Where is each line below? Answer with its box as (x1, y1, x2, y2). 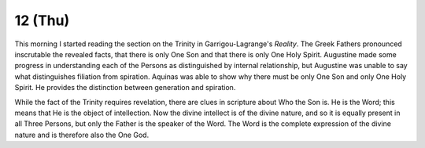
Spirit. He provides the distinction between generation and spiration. (14, 83, 236, 92)
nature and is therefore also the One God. (14, 130, 150, 139)
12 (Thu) (14, 12, 70, 29)
